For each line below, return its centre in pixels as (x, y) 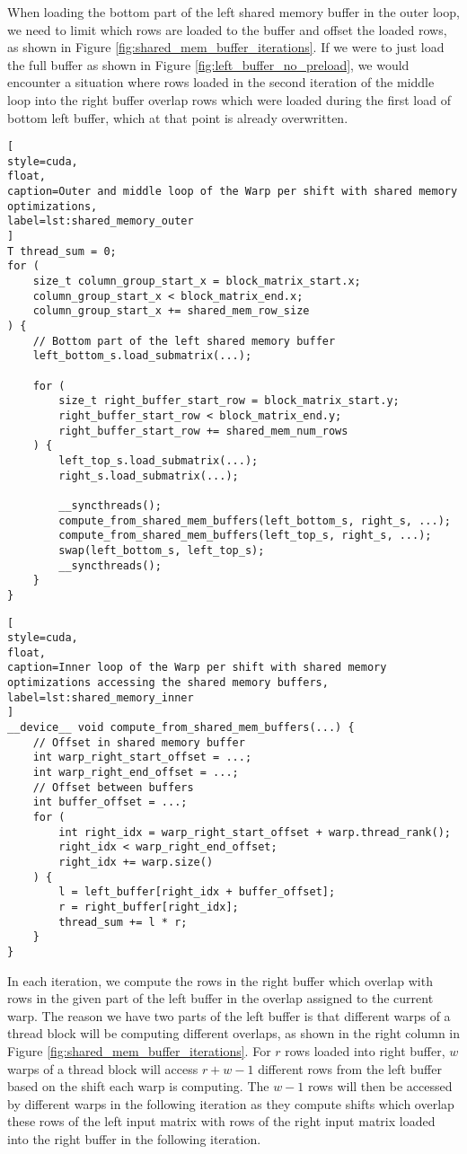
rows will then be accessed (380, 1086)
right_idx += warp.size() (136, 862)
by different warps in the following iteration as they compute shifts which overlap (231, 1103)
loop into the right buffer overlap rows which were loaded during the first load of (229, 99)
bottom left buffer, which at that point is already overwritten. (178, 117)
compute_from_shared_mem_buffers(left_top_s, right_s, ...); (245, 536)
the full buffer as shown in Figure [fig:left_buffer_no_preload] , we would (208, 64)
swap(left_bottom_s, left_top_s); (162, 550)
